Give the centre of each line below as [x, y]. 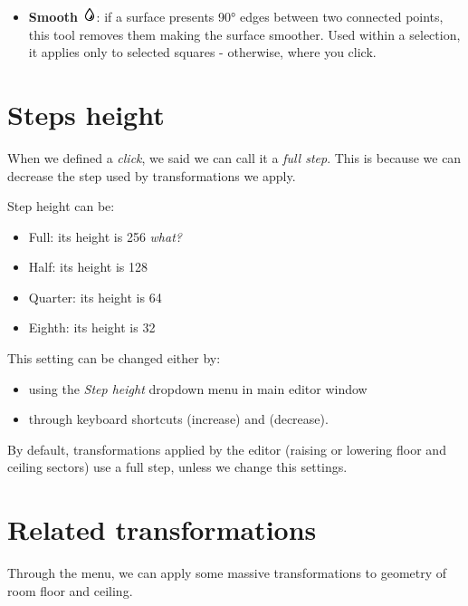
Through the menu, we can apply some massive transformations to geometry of [227, 573]
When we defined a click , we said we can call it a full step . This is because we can [234, 157]
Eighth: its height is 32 [92, 327]
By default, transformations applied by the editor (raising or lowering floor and [227, 449]
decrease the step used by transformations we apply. [152, 175]
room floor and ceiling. [70, 590]
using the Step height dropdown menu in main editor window [198, 388]
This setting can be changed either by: [114, 358]
